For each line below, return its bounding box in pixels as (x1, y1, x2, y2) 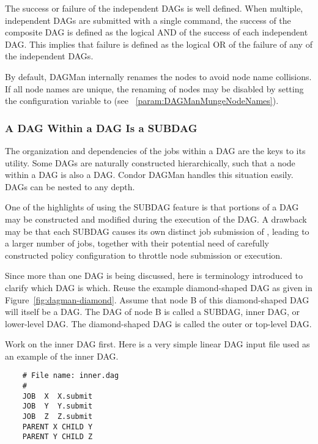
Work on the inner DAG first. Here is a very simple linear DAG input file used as (5, 338, 310, 350)
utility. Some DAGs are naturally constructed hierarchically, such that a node (5, 156, 295, 169)
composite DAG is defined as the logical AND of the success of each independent (5, 26, 308, 39)
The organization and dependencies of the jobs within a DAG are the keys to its (5, 144, 306, 157)
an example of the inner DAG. (5, 349, 119, 362)
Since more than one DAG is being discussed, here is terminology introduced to (5, 269, 303, 282)
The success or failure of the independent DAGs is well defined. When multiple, (5, 2, 303, 14)
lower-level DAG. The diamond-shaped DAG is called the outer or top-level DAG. (5, 317, 312, 330)
